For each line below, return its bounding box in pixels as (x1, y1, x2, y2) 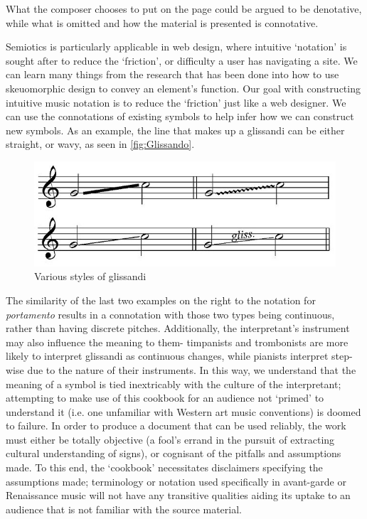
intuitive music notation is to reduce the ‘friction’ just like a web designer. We (6, 95, 346, 109)
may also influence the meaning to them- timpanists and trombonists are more (6, 334, 349, 349)
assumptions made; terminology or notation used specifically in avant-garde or (6, 473, 346, 488)
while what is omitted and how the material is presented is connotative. (6, 15, 319, 30)
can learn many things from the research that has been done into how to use (6, 67, 339, 82)
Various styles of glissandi (34, 269, 147, 284)
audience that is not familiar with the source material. (6, 501, 242, 516)
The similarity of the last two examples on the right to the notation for (6, 292, 316, 307)
